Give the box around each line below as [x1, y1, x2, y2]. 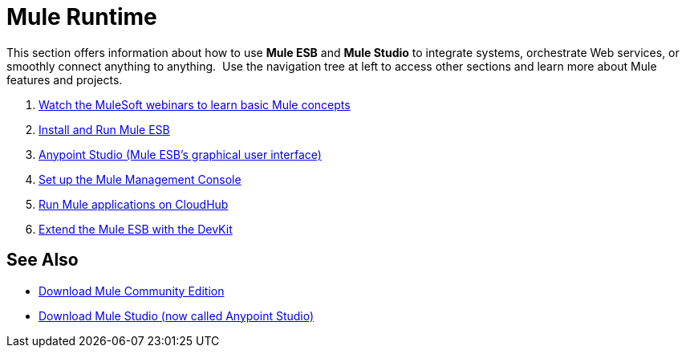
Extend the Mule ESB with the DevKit [39, 222, 233, 236]
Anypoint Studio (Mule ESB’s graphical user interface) [39, 147, 322, 161]
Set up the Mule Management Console [39, 172, 242, 186]
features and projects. [6, 72, 123, 87]
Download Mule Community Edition [39, 283, 225, 298]
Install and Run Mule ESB [39, 122, 170, 136]
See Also [6, 250, 79, 271]
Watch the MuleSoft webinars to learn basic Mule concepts [39, 97, 351, 112]
